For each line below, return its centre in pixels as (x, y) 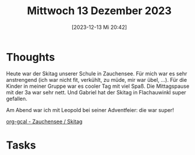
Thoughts (30, 57)
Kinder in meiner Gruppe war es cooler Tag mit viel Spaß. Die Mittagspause (98, 86)
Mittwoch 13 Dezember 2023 (99, 11)
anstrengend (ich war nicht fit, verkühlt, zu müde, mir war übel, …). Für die (97, 80)
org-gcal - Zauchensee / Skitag (44, 121)
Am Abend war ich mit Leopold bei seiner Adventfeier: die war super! (90, 110)
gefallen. (17, 98)
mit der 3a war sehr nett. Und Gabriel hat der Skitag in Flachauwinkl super (96, 92)
